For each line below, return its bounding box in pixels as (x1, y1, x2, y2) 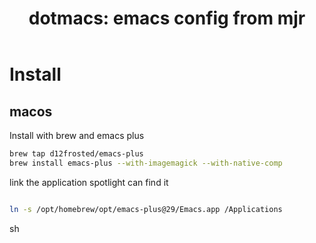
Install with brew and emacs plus (9, 130, 145, 141)
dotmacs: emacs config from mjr (28, 7, 306, 30)
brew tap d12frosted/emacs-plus (9, 149, 144, 159)
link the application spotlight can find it (9, 176, 169, 188)
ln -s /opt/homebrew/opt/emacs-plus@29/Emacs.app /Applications (9, 204, 283, 214)
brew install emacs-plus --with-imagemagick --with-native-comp (9, 158, 283, 168)
